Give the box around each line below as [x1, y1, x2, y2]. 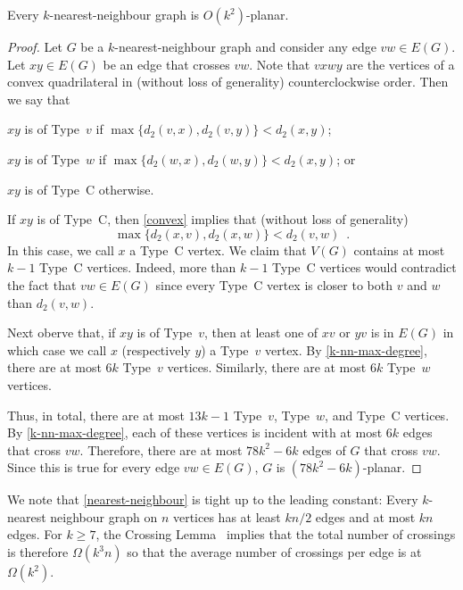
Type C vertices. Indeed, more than [39, 258, 236, 277]
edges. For [7, 525, 62, 544]
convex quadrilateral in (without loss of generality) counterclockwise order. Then [7, 72, 449, 91]
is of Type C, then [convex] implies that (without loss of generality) [37, 210, 409, 229]
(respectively [121, 340, 191, 359]
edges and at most [315, 507, 416, 526]
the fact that [7, 275, 77, 294]
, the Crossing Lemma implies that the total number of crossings [95, 525, 456, 544]
